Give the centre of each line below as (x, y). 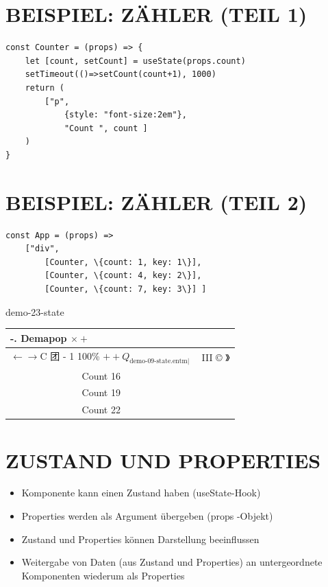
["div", (42, 249)
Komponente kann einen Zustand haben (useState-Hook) (141, 493)
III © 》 (216, 357)
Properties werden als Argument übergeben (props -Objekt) (147, 516)
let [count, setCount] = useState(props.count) (135, 61)
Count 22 (101, 410)
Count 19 (101, 392)
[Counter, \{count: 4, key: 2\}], (123, 276)
